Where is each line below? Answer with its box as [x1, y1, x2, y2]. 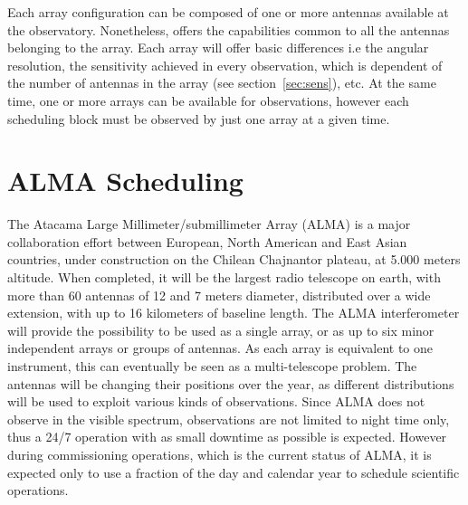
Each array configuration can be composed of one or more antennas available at [7, 3, 449, 21]
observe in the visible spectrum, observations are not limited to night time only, [7, 409, 450, 428]
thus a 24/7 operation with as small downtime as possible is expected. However [7, 427, 447, 446]
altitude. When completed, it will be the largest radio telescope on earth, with [7, 268, 441, 287]
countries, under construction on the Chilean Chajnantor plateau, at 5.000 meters [7, 250, 461, 269]
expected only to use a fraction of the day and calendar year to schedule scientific [7, 462, 460, 481]
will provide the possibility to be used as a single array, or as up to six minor [7, 320, 435, 339]
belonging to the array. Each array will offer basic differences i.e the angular [7, 38, 429, 57]
